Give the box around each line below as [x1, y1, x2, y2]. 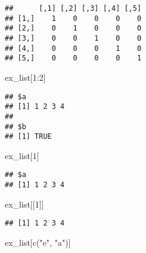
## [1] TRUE [5, 132, 52, 141]
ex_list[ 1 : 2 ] [5, 71, 46, 83]
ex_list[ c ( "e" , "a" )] [5, 236, 71, 248]
